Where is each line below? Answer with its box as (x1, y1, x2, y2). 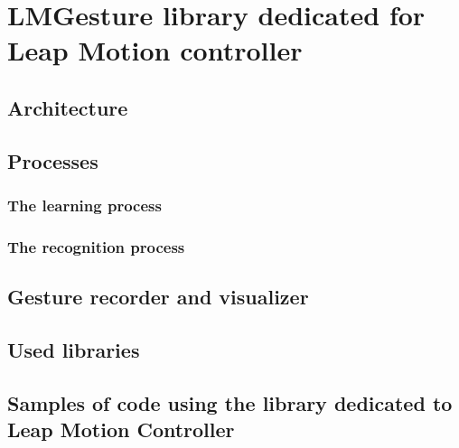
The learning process (7, 194, 162, 217)
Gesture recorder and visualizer (7, 283, 309, 311)
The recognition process (7, 235, 185, 257)
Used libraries (7, 335, 140, 363)
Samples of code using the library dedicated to (7, 388, 453, 416)
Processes (7, 146, 98, 174)
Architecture (7, 93, 128, 121)
